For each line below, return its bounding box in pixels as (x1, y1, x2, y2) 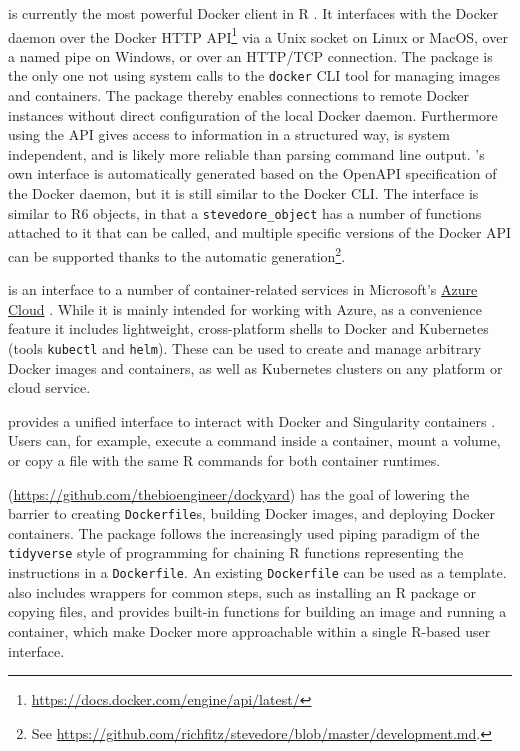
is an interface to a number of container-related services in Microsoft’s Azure (8, 279, 478, 300)
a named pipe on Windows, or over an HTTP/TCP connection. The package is (8, 45, 493, 66)
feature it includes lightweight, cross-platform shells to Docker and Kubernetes (8, 318, 489, 339)
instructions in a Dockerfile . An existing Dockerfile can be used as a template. (8, 562, 507, 583)
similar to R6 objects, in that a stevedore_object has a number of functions (8, 202, 482, 223)
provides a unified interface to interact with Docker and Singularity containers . (8, 410, 496, 431)
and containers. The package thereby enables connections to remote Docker (8, 85, 469, 106)
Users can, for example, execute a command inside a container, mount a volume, (8, 430, 501, 451)
